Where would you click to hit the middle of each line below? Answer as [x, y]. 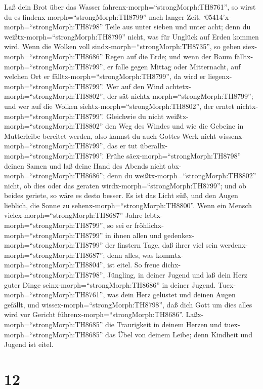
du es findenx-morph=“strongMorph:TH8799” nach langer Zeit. [103, 16]
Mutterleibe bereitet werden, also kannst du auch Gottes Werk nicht [110, 135]
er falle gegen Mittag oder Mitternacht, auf [174, 66]
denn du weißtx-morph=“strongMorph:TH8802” [182, 176]
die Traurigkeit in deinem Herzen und [164, 324]
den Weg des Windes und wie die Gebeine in [174, 126]
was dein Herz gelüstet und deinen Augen [171, 295]
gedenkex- [179, 235]
